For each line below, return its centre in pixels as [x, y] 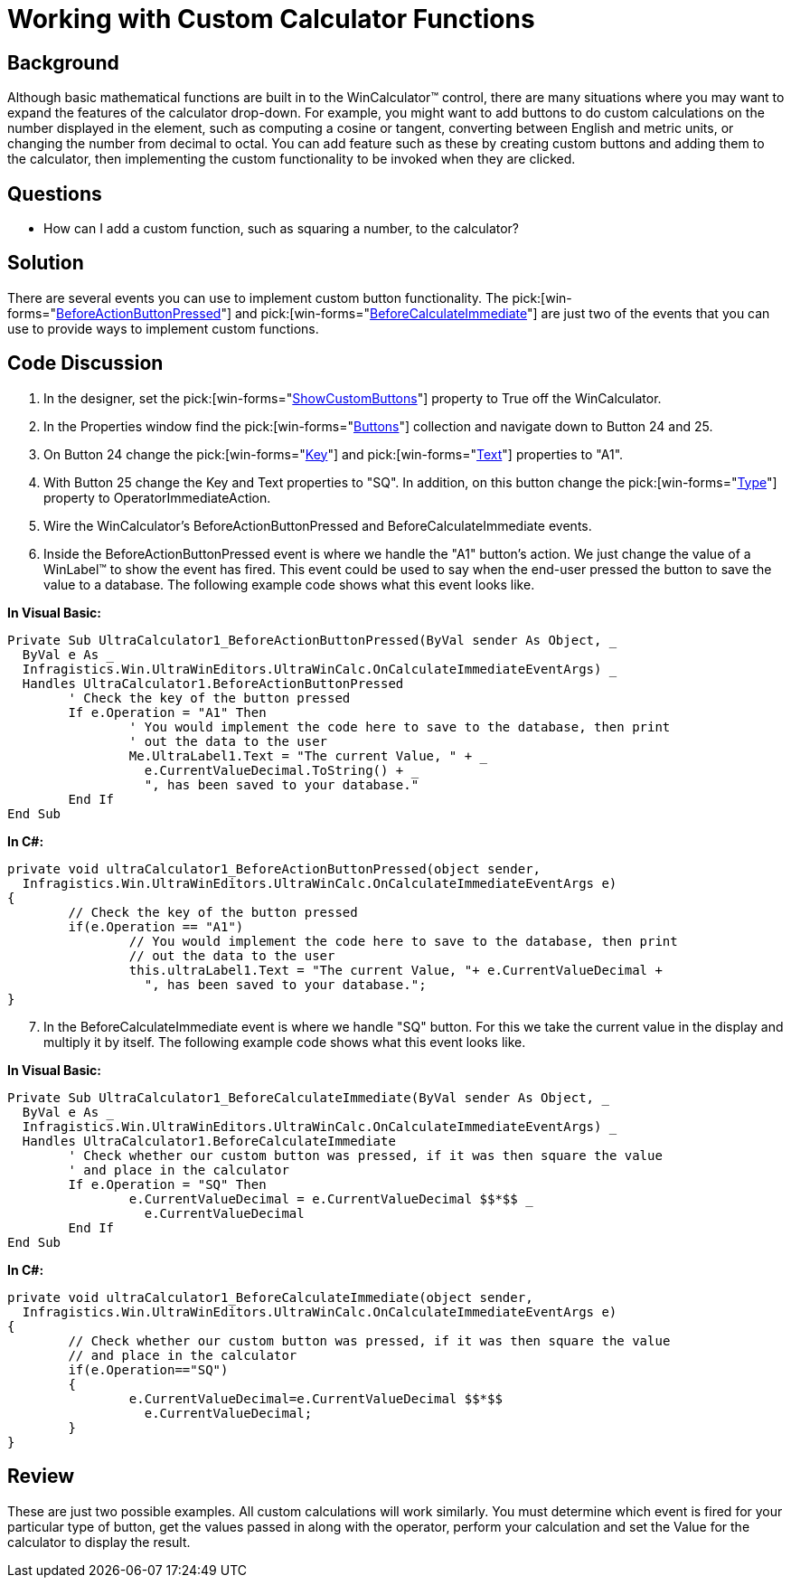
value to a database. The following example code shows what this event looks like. [289, 584]
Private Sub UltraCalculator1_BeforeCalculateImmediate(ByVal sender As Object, [301, 1097]
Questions [55, 193]
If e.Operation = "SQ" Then [167, 1184]
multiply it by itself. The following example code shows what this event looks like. [285, 1042]
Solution [46, 263]
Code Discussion [85, 363]
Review [41, 1477]
